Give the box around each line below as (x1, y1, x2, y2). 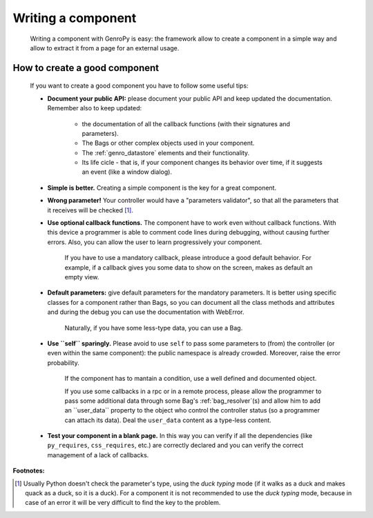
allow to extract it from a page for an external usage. (30, 43, 180, 52)
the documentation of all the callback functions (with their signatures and (82, 119, 290, 128)
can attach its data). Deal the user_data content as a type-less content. (64, 416, 272, 424)
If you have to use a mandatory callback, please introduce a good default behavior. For (64, 254, 312, 262)
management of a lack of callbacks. (47, 450, 149, 459)
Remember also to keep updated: (47, 104, 142, 112)
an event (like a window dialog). (82, 168, 173, 176)
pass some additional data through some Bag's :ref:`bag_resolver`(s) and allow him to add (64, 397, 321, 405)
